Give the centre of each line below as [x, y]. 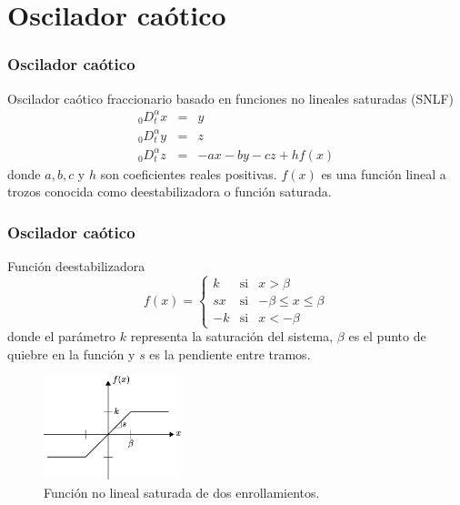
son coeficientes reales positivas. [189, 173]
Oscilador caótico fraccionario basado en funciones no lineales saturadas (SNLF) [231, 98]
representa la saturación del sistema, [232, 336]
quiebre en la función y [71, 353]
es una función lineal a [384, 173]
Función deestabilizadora [76, 266]
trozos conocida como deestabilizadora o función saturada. [170, 192]
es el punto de [387, 336]
